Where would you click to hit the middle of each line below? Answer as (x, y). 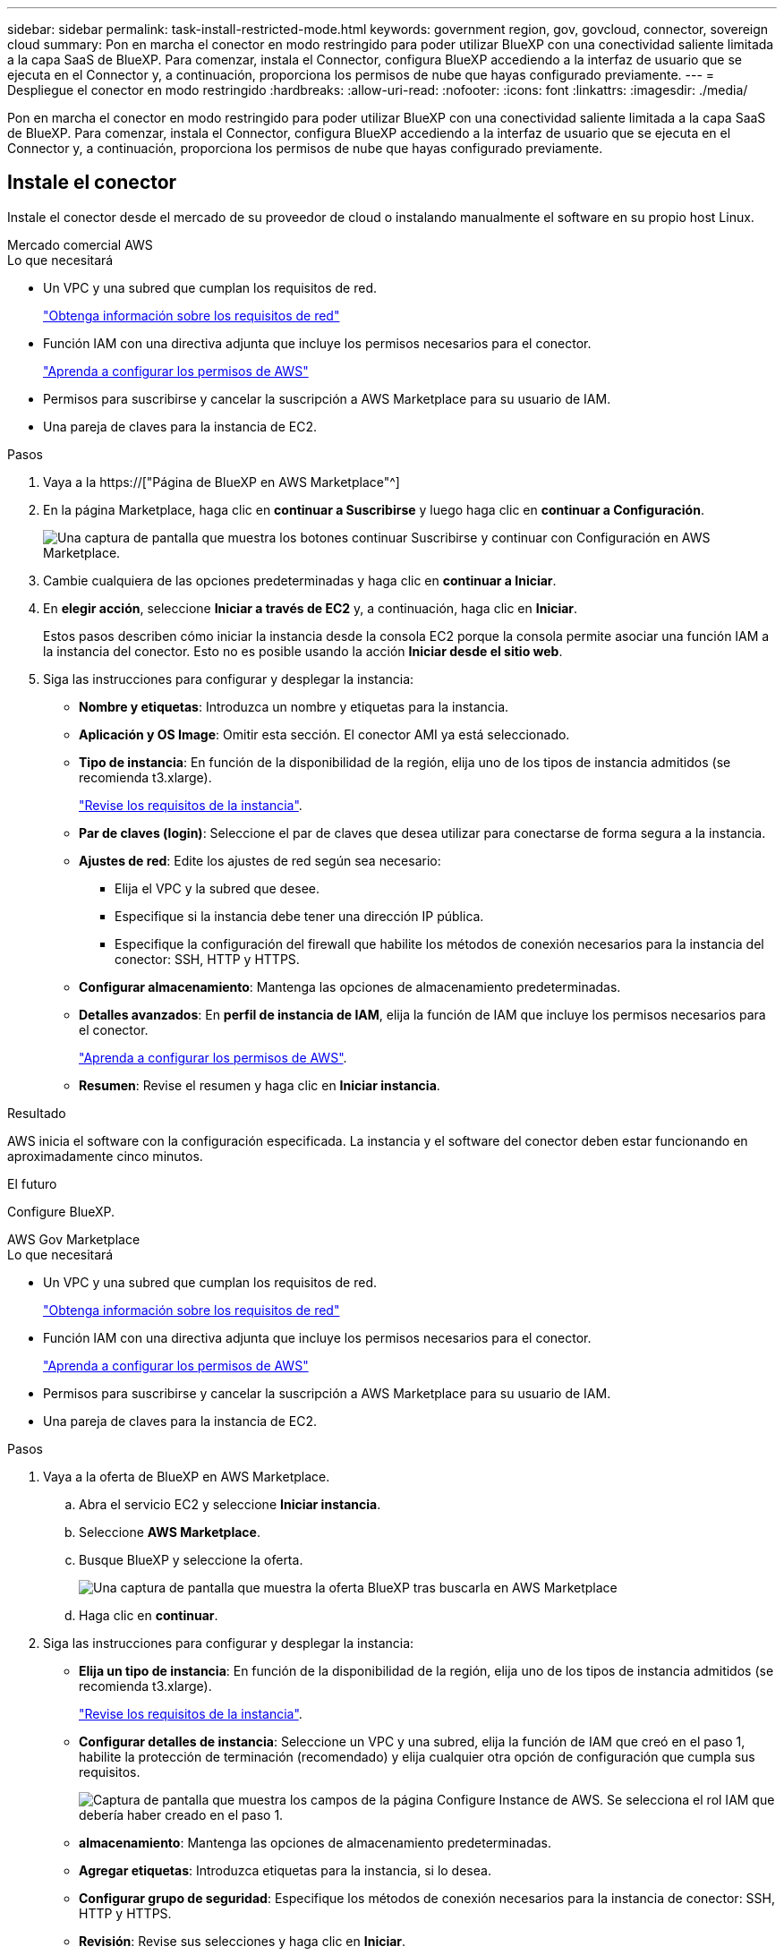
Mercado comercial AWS (80, 244)
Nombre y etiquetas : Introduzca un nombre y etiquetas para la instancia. (294, 706)
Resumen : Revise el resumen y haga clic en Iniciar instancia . (260, 1085)
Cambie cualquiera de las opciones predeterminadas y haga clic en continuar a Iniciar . (300, 580)
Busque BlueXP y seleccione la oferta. (191, 1559)
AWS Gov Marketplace (74, 1239)
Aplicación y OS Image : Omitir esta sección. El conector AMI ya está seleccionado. (324, 734)
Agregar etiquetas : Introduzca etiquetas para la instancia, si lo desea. (285, 1870)
